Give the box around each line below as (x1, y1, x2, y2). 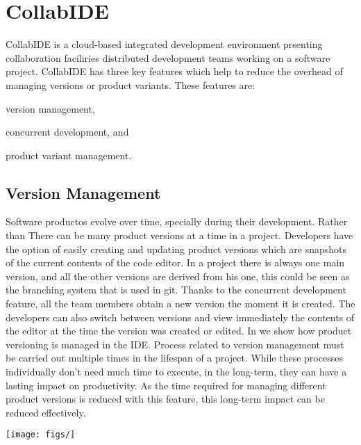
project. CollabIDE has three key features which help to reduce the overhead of (6, 64, 343, 79)
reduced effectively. (6, 405, 86, 419)
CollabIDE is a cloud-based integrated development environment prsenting (6, 37, 323, 51)
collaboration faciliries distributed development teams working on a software (6, 50, 330, 65)
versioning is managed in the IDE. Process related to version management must (6, 337, 344, 351)
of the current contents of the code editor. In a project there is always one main (6, 255, 345, 270)
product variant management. (6, 147, 132, 162)
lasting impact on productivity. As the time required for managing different (6, 378, 326, 392)
